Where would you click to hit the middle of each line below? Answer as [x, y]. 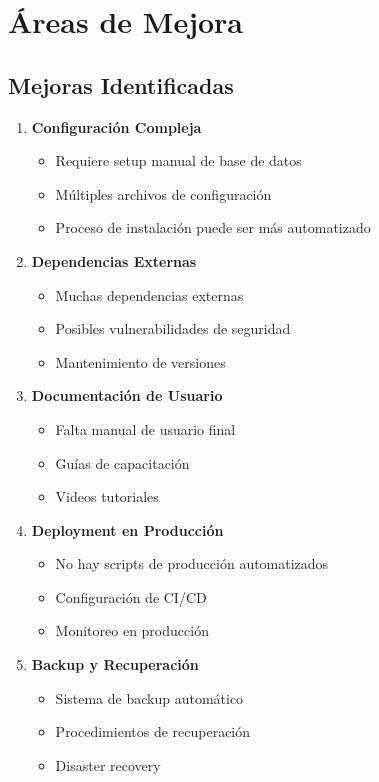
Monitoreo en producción [132, 630]
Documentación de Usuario [127, 395]
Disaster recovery [108, 764]
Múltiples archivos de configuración [163, 193]
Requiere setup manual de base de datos [178, 160]
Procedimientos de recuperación [153, 731]
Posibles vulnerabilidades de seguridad [173, 328]
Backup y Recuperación [115, 664]
